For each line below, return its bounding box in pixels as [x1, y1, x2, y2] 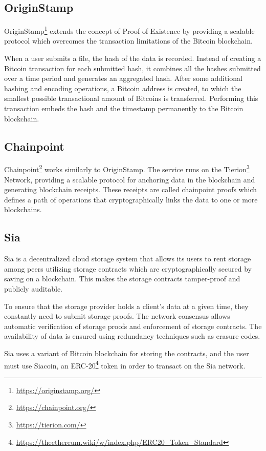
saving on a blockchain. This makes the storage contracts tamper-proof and [4, 273, 240, 284]
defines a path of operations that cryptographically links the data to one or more [4, 194, 258, 204]
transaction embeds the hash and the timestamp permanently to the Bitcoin [4, 103, 243, 114]
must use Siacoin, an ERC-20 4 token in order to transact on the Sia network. [4, 358, 246, 371]
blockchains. [4, 204, 42, 215]
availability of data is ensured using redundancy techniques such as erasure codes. [4, 331, 260, 341]
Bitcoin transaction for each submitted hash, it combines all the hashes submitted [4, 63, 261, 73]
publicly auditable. [4, 283, 62, 294]
